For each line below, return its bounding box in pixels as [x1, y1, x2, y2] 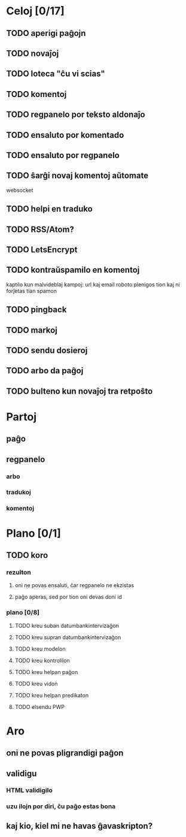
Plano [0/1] [6, 526, 62, 540]
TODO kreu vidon [14, 680, 58, 687]
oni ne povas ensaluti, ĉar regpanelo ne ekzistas [14, 582, 135, 589]
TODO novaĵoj [6, 48, 59, 58]
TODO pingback [6, 304, 67, 315]
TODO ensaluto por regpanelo [6, 150, 120, 160]
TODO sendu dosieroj [6, 345, 88, 355]
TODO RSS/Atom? [6, 224, 75, 234]
